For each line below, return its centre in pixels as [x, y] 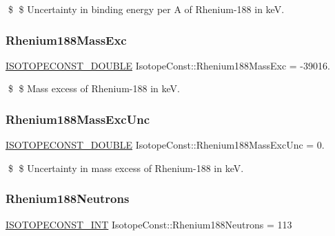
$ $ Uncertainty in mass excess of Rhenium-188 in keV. [126, 168]
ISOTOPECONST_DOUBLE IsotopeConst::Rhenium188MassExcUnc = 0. [165, 145]
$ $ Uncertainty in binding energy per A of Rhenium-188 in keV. [146, 9]
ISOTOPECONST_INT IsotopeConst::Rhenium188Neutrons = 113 [149, 224]
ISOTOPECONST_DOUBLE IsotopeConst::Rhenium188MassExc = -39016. [168, 65]
